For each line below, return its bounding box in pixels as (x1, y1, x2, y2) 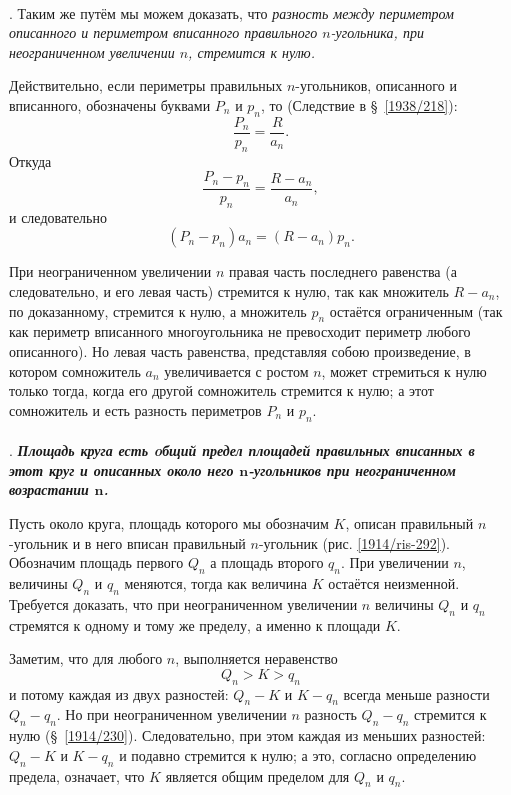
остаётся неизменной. (328, 572, 460, 593)
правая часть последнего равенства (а (229, 261, 457, 282)
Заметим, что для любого (9, 648, 163, 669)
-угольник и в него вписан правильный (9, 532, 246, 553)
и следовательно (9, 206, 107, 227)
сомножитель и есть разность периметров (9, 399, 262, 420)
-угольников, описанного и (295, 75, 457, 96)
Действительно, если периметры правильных (9, 75, 283, 96)
